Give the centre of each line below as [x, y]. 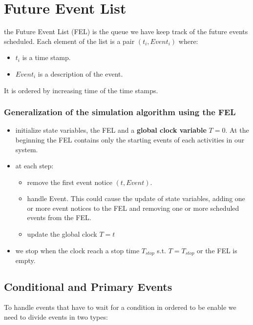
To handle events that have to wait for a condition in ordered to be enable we [120, 307]
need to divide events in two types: [56, 316]
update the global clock [62, 234]
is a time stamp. [46, 57]
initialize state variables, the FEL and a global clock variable [111, 130]
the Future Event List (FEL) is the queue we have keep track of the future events [126, 31]
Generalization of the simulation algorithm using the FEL [120, 112]
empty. [25, 260]
